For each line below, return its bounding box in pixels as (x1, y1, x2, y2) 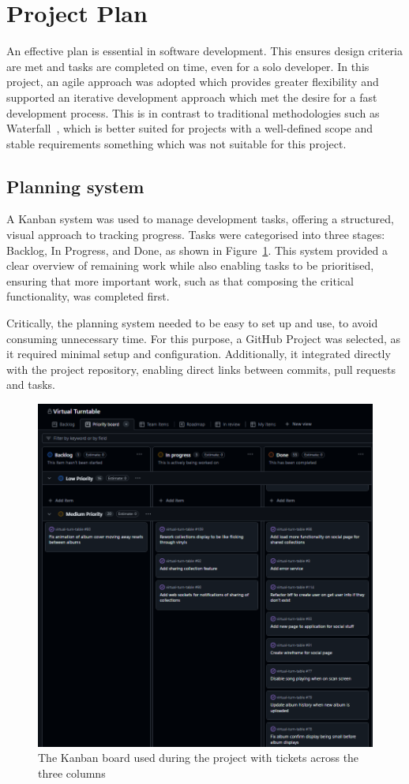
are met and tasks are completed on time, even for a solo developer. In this (6, 58, 370, 74)
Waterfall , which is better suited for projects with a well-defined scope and (6, 120, 373, 136)
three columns (38, 764, 106, 781)
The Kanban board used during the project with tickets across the (38, 749, 359, 766)
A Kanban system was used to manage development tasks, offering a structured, (6, 211, 394, 227)
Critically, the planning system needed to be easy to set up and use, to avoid (6, 315, 378, 331)
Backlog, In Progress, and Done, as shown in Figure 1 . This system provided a (6, 241, 388, 258)
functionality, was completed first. (6, 288, 170, 304)
